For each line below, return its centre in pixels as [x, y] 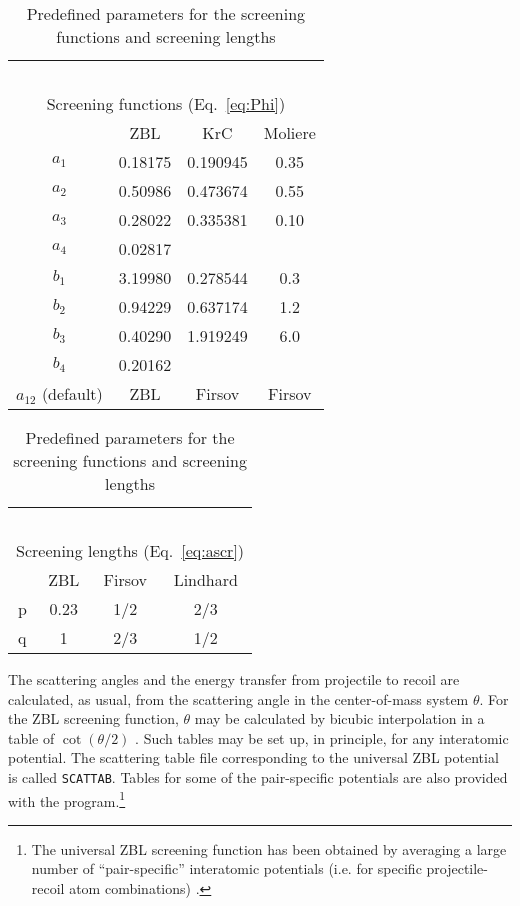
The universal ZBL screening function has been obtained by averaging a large [269, 848]
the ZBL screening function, [93, 718]
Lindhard [205, 579]
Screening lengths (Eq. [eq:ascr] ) [130, 550]
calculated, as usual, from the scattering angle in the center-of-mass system [238, 698]
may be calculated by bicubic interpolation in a [339, 718]
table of [31, 737]
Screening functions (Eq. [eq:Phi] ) [166, 103]
